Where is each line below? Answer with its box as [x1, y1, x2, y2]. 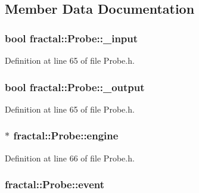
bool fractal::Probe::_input [5, 30, 138, 45]
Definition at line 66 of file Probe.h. [5, 151, 135, 164]
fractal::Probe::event [5, 177, 105, 192]
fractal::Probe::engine [13, 128, 119, 143]
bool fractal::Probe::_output [5, 79, 145, 94]
